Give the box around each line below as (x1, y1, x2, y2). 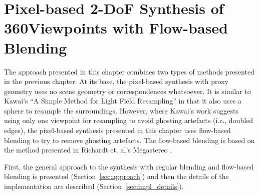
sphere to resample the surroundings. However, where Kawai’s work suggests (4, 105, 238, 115)
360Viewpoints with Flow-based (4, 17, 228, 38)
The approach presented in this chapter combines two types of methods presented (4, 66, 254, 76)
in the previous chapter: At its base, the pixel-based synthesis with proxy (4, 76, 228, 86)
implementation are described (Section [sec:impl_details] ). (4, 181, 184, 191)
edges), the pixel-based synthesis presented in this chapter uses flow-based (4, 125, 231, 135)
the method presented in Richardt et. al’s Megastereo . (4, 144, 172, 155)
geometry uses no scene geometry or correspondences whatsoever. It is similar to (4, 85, 251, 96)
